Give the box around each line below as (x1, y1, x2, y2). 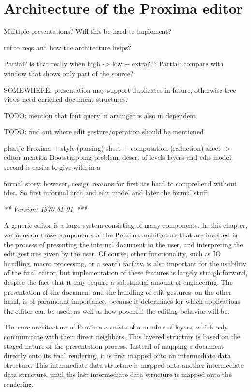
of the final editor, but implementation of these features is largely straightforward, (4, 267, 248, 278)
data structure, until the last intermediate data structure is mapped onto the (4, 369, 232, 379)
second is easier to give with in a (4, 162, 101, 172)
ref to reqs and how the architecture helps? (4, 42, 131, 52)
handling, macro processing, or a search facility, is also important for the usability (4, 258, 247, 268)
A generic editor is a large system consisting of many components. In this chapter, (4, 220, 248, 230)
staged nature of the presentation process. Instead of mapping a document (4, 341, 224, 351)
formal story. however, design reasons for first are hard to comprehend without (4, 178, 237, 188)
